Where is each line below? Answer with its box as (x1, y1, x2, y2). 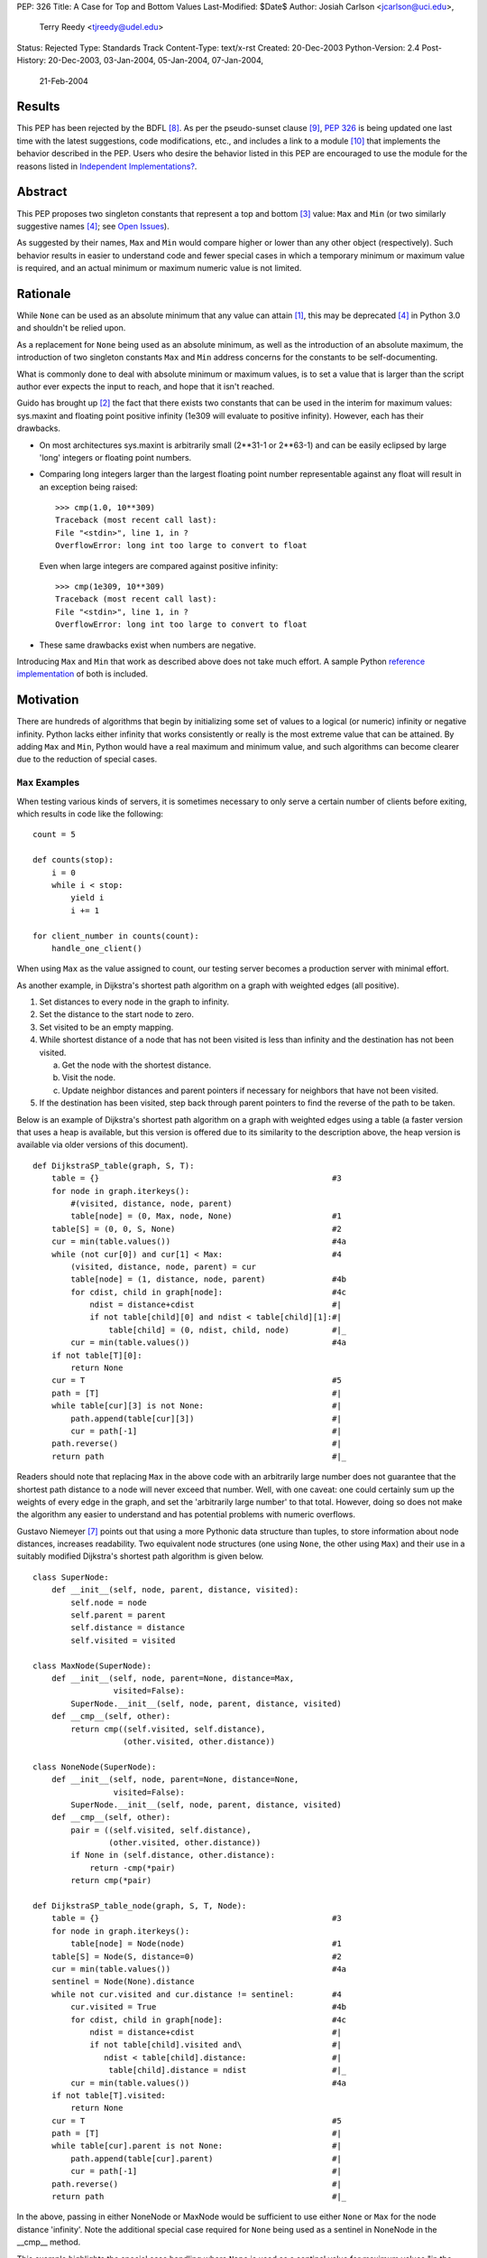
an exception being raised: (39, 481, 139, 492)
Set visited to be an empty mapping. (39, 1022, 174, 1032)
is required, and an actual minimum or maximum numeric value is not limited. (16, 263, 302, 274)
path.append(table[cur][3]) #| (70, 1414, 342, 1423)
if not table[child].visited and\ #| (89, 2039, 342, 2050)
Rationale (16, 285, 71, 302)
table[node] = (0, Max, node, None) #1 (70, 1211, 342, 1221)
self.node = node (70, 1597, 148, 1608)
